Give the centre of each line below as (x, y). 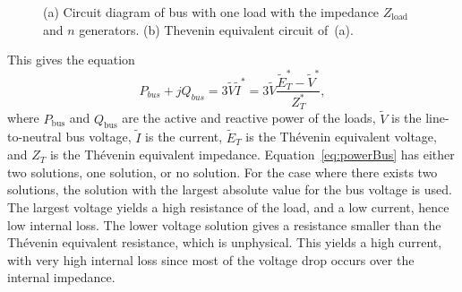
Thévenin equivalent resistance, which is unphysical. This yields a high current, (225, 242)
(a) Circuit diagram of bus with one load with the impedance (211, 12)
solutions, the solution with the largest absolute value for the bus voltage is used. (230, 189)
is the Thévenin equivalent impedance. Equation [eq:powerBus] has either (252, 155)
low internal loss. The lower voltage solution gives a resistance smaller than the (224, 224)
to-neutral (34, 137)
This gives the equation (71, 60)
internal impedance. (61, 277)
